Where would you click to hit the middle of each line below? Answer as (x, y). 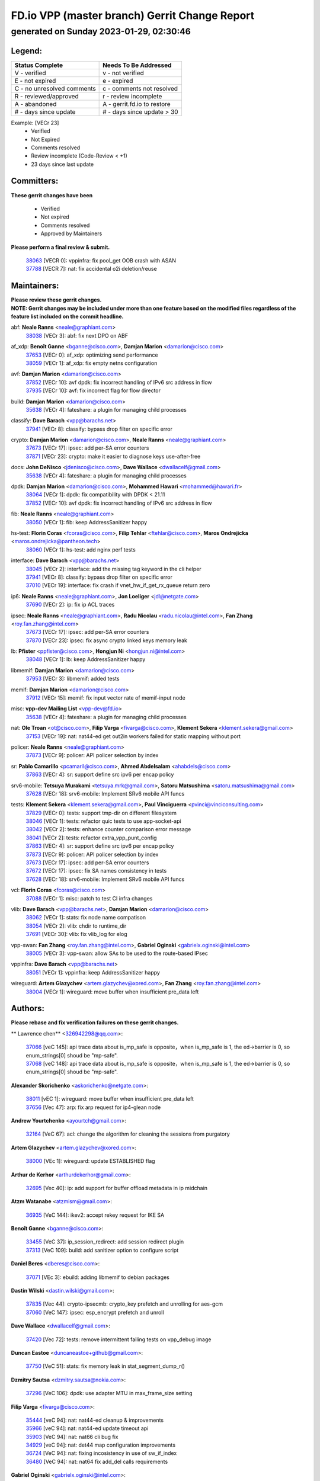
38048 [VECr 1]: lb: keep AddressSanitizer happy (86, 659)
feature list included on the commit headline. (67, 316)
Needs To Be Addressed (137, 65)
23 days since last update (63, 164)
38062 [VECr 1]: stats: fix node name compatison (86, 918)
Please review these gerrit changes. (56, 300)
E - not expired (35, 81)
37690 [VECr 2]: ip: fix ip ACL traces (70, 605)
